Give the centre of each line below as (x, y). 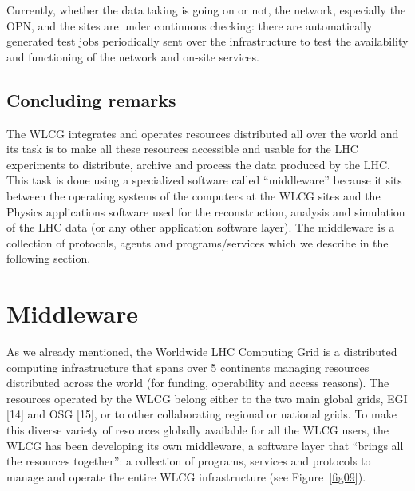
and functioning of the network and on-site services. (133, 56)
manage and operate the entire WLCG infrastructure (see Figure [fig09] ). (186, 476)
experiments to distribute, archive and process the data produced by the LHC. (198, 164)
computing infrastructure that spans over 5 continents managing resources (188, 367)
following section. (49, 258)
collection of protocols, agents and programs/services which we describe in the (198, 242)
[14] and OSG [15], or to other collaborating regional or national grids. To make (202, 414)
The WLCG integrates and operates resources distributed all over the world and (203, 133)
